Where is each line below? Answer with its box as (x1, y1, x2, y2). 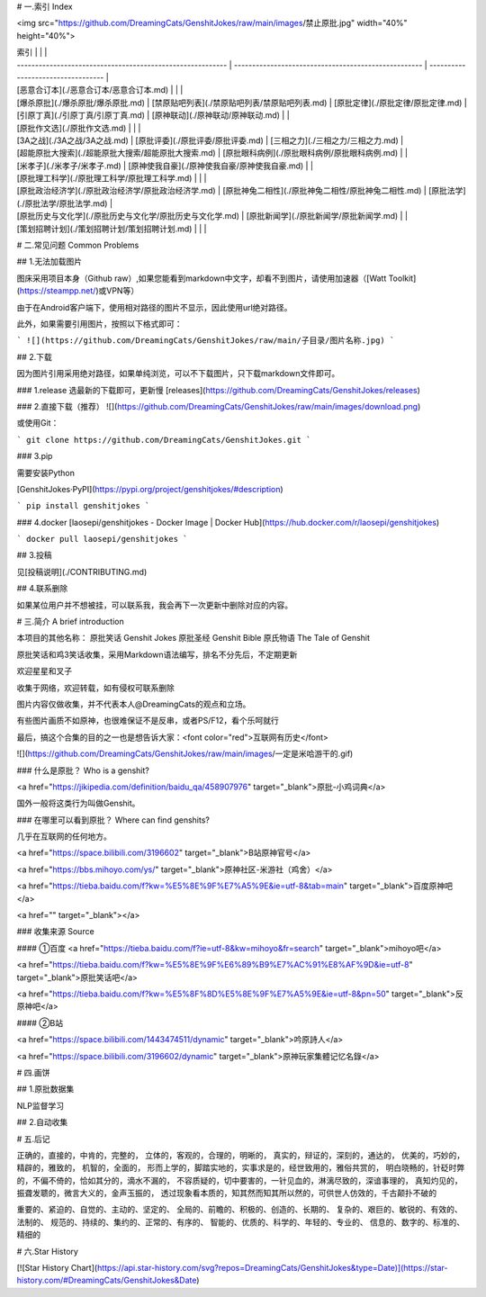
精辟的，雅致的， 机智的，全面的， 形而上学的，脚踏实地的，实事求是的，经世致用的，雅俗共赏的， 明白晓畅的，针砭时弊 (16, 1162, 465, 1174)
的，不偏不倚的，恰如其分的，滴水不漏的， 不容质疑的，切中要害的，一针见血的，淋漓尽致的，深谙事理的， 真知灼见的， (16, 1175, 463, 1185)
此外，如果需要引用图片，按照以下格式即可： (16, 318, 183, 329)
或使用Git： (16, 418, 59, 428)
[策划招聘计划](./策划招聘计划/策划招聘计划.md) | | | (16, 223, 207, 234)
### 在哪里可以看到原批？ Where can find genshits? (16, 815, 211, 825)
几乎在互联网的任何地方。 (16, 831, 112, 842)
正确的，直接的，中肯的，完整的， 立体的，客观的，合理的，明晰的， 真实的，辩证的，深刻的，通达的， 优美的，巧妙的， (16, 1149, 465, 1160)
